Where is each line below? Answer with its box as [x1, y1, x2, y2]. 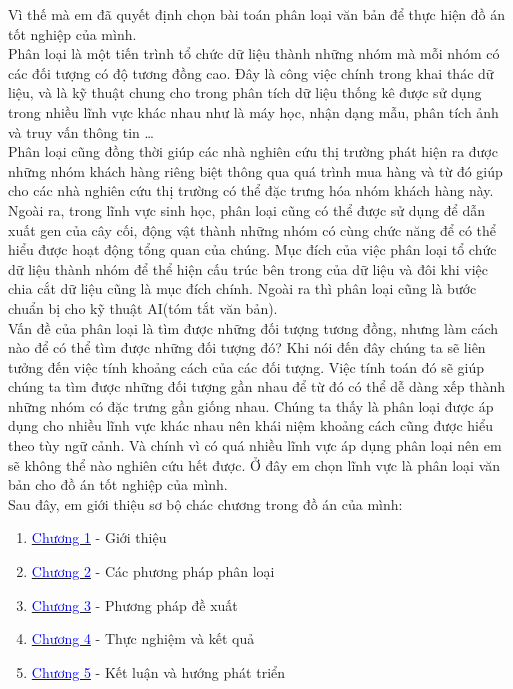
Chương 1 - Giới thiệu [31, 527, 167, 548]
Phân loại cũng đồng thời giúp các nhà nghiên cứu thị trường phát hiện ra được [8, 141, 498, 162]
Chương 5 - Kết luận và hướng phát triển [31, 661, 286, 682]
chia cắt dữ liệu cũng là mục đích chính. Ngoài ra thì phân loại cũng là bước [8, 278, 477, 299]
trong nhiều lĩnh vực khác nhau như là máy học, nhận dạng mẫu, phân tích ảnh [8, 101, 499, 122]
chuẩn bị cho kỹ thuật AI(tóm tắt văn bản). [8, 297, 278, 318]
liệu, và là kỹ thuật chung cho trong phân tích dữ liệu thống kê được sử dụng [8, 82, 482, 103]
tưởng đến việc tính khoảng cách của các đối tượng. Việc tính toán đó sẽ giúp [8, 356, 485, 377]
